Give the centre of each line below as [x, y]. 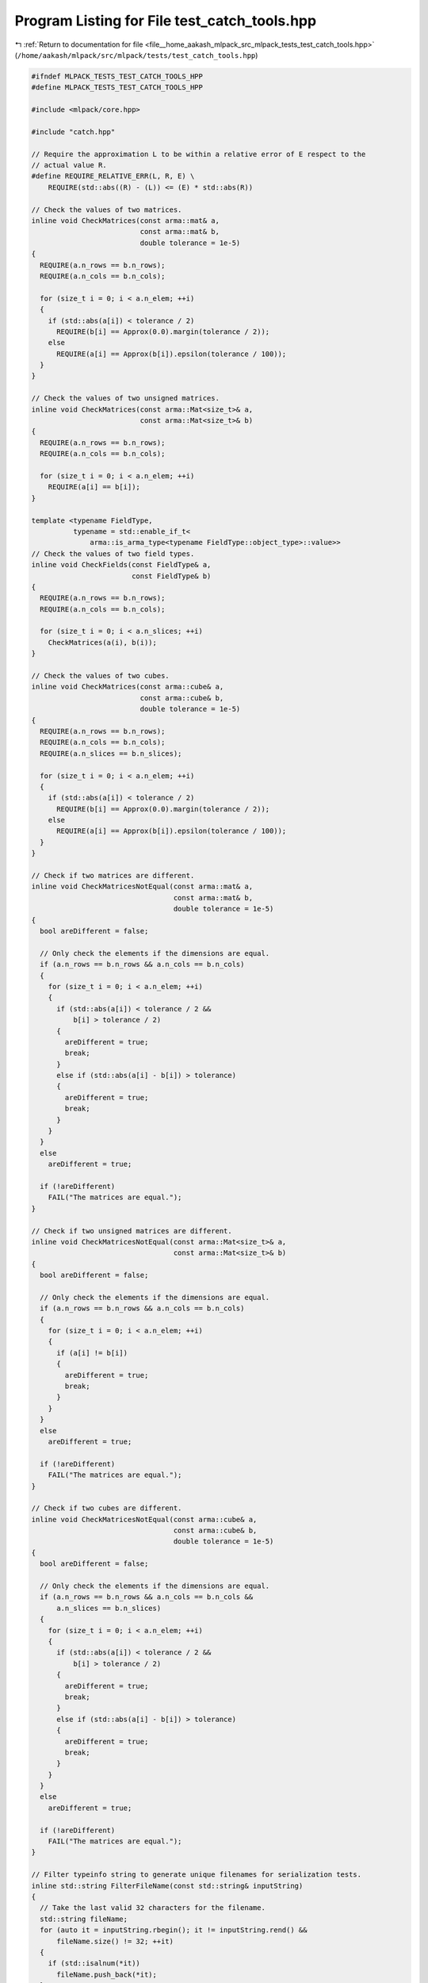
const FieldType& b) [171, 576]
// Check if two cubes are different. [107, 1508]
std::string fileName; [84, 1919]
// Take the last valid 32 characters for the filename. [153, 1908]
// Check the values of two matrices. [107, 209]
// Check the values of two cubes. [100, 676]
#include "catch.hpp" [73, 132]
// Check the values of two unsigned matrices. [125, 398]
